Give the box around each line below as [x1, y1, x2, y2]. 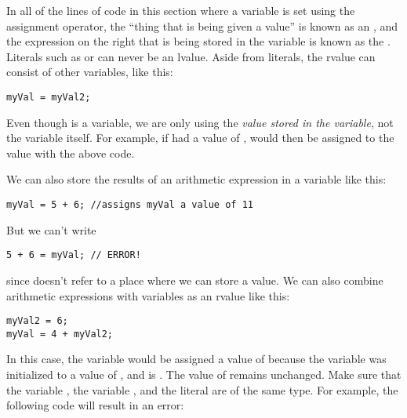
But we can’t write [6, 221, 96, 238]
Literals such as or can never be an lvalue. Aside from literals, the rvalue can [6, 48, 376, 64]
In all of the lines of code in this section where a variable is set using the [6, 2, 355, 18]
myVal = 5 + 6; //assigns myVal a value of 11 [6, 199, 253, 210]
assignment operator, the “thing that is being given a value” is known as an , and [6, 17, 398, 34]
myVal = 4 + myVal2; [6, 328, 114, 340]
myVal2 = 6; [6, 315, 68, 327]
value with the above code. [6, 144, 135, 161]
